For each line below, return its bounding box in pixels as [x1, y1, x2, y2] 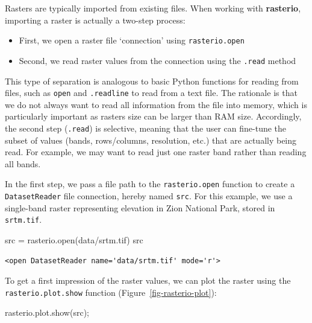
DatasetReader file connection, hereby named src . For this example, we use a [5, 190, 293, 202]
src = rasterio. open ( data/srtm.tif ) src [5, 233, 143, 246]
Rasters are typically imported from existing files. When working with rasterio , [5, 2, 301, 14]
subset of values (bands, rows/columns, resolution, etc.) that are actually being [5, 133, 297, 146]
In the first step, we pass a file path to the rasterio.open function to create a [5, 177, 295, 190]
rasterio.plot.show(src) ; [5, 306, 89, 319]
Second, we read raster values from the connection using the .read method [19, 54, 296, 66]
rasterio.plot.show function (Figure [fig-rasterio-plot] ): [5, 286, 217, 298]
